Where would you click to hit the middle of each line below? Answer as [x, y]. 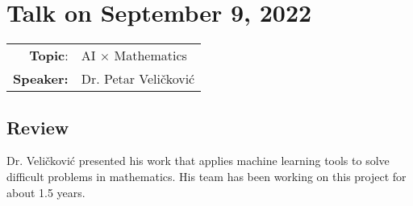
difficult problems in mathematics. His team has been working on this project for [206, 176]
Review [38, 127]
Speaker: [41, 79]
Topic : [49, 56]
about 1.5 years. [46, 192]
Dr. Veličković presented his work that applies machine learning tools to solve [198, 161]
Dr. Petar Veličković [138, 79]
